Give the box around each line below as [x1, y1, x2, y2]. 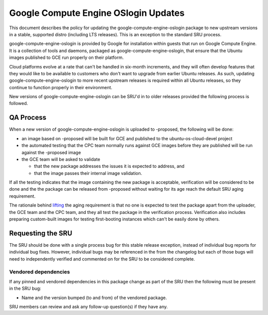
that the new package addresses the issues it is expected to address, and [34, 163, 185, 169]
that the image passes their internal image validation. [34, 170, 142, 176]
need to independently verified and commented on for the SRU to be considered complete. [9, 256, 196, 262]
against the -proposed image [21, 149, 81, 156]
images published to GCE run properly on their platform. [9, 54, 124, 60]
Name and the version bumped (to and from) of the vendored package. [21, 295, 167, 301]
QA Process [9, 113, 47, 122]
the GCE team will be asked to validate [21, 156, 100, 162]
